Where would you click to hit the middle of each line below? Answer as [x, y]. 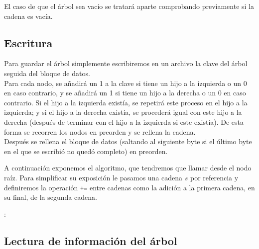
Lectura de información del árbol [91, 240]
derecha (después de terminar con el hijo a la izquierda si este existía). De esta [124, 122]
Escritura [28, 42]
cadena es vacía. [28, 16]
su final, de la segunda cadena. [51, 197]
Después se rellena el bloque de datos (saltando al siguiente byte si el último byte [128, 141]
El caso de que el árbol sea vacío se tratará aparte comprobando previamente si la [129, 6]
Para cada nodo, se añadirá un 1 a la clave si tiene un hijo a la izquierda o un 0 [126, 83]
